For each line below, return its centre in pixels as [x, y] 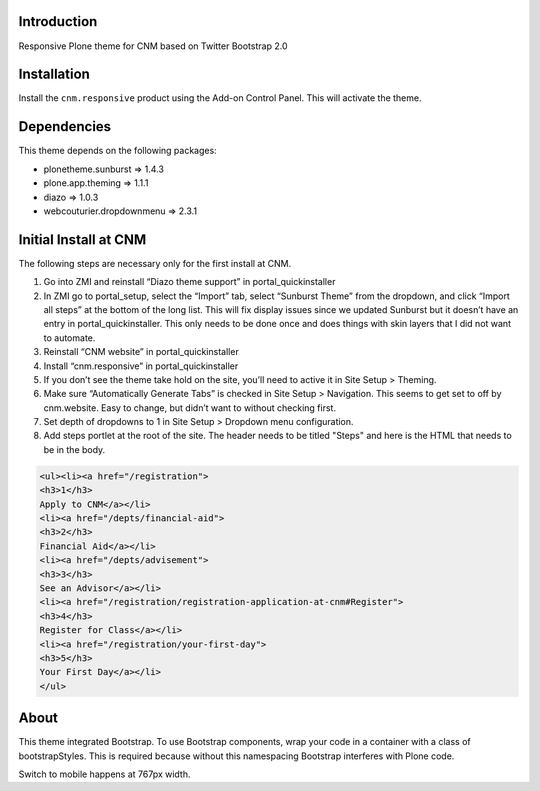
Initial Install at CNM [82, 239]
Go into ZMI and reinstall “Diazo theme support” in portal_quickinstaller [189, 282]
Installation [54, 74]
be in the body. [74, 449]
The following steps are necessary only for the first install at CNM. [155, 263]
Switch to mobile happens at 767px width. [104, 774]
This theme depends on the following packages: [117, 151]
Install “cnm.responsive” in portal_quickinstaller [141, 366]
